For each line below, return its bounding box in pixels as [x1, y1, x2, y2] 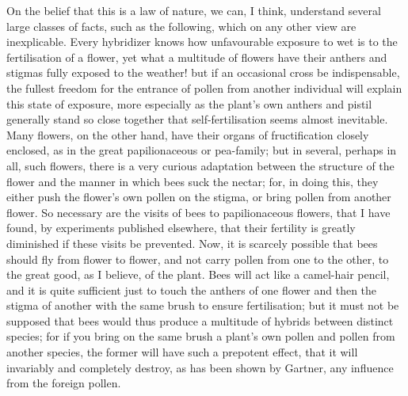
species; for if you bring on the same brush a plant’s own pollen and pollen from [6, 328, 395, 345]
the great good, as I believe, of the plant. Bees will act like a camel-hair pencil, [6, 266, 390, 283]
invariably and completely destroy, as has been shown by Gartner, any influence [6, 359, 394, 375]
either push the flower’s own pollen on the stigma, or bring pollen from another [6, 188, 391, 205]
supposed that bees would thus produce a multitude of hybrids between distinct [6, 312, 394, 329]
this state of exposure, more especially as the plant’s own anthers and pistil [6, 95, 372, 112]
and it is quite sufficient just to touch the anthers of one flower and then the [6, 281, 377, 298]
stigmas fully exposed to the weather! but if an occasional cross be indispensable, [6, 64, 400, 81]
